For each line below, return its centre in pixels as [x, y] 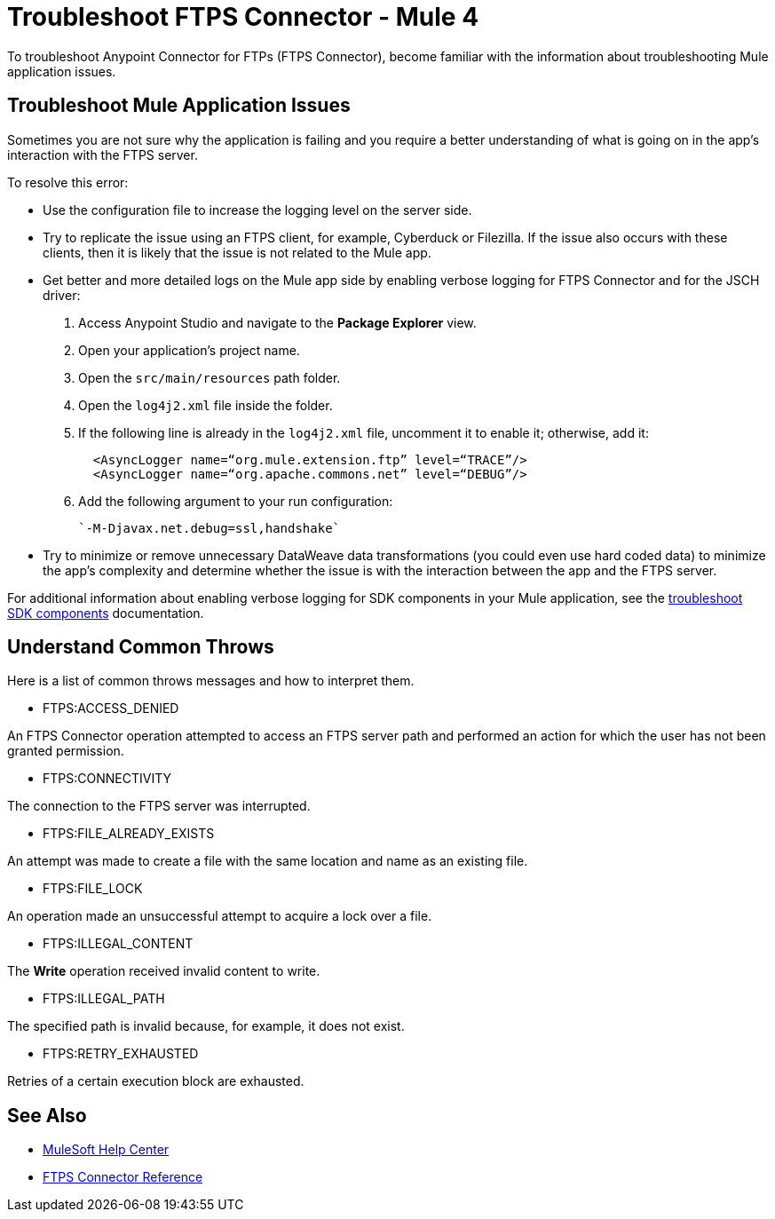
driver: [62, 295]
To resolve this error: [68, 182]
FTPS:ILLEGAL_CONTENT [118, 944]
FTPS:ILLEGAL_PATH [104, 999]
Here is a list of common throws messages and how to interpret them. [211, 681]
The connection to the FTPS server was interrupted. [159, 806]
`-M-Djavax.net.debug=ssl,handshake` [210, 528]
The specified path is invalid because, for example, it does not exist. [206, 1026]
